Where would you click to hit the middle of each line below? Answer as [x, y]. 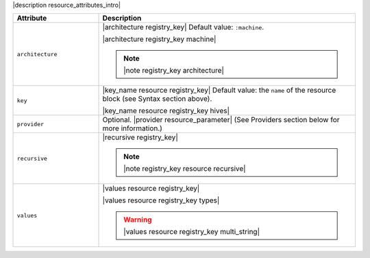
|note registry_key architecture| [174, 71]
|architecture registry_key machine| [159, 39]
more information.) [132, 128]
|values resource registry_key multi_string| [192, 232]
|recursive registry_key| [140, 137]
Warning [138, 220]
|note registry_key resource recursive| [185, 169]
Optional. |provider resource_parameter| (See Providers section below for [221, 120]
